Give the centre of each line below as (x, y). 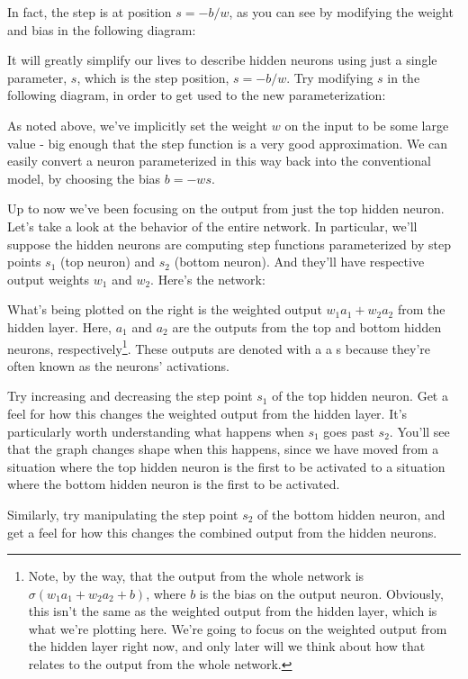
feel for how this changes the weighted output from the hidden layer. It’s (207, 413)
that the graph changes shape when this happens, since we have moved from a (223, 449)
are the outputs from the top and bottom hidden (307, 326)
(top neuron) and (108, 262)
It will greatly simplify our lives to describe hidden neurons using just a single (222, 60)
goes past (349, 431)
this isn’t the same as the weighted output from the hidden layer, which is (233, 611)
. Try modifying (330, 77)
